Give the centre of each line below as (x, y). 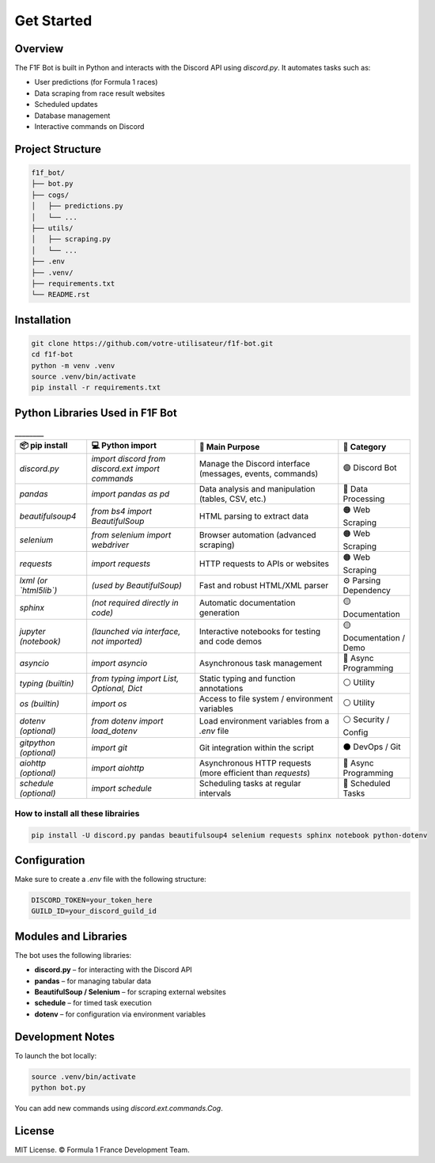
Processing (364, 499)
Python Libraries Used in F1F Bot (96, 413)
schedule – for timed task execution (93, 1003)
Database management (72, 116)
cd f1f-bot (52, 355)
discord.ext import (125, 469)
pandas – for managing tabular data (93, 981)
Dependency (367, 591)
